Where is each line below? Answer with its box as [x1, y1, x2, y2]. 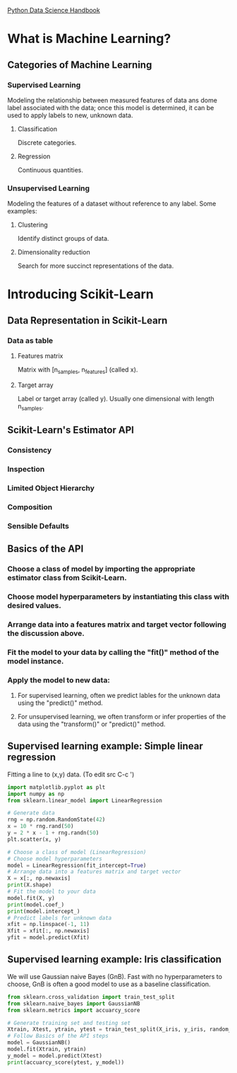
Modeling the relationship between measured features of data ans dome [7, 95, 217, 105]
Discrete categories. [17, 138, 77, 147]
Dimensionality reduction [17, 248, 90, 256]
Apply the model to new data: [7, 675, 111, 684]
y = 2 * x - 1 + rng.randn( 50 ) [7, 829, 99, 836]
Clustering [17, 220, 48, 229]
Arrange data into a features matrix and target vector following [7, 620, 227, 629]
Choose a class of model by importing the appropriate [7, 564, 196, 574]
